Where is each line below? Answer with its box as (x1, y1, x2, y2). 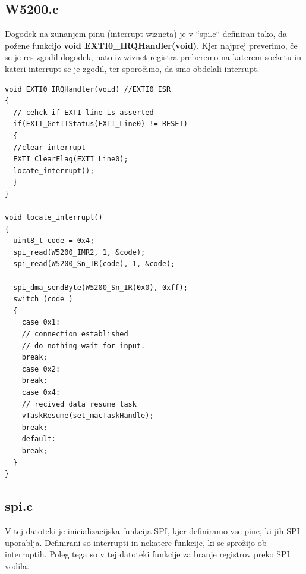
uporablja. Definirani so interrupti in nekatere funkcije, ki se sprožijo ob (5, 536, 267, 548)
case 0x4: (21, 388, 61, 397)
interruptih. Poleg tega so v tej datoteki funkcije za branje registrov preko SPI (5, 548, 290, 560)
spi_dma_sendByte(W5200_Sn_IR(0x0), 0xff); (13, 283, 188, 292)
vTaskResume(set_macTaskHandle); (21, 411, 154, 420)
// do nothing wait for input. (21, 341, 146, 350)
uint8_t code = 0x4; (13, 236, 94, 245)
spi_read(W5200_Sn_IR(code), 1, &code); (13, 260, 175, 269)
